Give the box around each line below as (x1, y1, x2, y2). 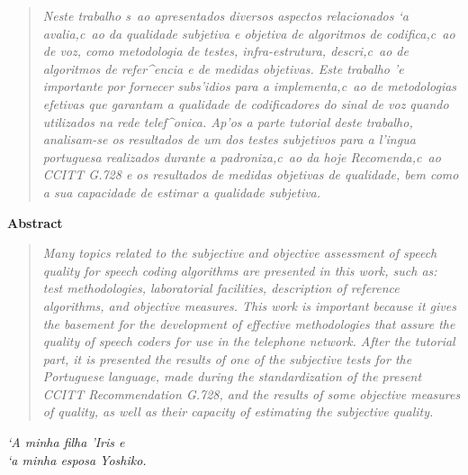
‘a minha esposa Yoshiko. (7, 450, 147, 469)
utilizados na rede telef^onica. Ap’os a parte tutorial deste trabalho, (42, 112, 413, 131)
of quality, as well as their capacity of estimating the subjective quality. (42, 402, 434, 421)
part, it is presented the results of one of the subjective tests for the (42, 349, 412, 368)
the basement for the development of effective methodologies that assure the (42, 314, 455, 333)
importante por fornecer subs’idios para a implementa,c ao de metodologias (42, 77, 457, 96)
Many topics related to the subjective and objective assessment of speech (42, 243, 437, 262)
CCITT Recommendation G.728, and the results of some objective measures (42, 384, 461, 403)
